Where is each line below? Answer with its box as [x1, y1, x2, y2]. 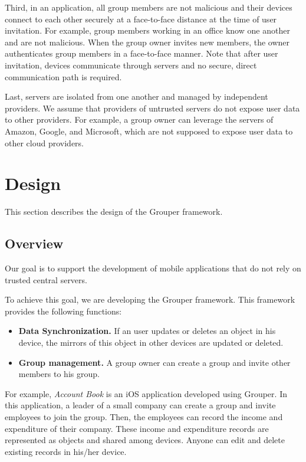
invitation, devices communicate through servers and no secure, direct [5, 58, 257, 71]
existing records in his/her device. [5, 445, 127, 457]
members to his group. [18, 368, 100, 380]
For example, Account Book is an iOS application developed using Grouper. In [5, 387, 287, 399]
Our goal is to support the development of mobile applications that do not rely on [5, 262, 301, 274]
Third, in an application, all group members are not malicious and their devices [5, 1, 292, 13]
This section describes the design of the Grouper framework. [5, 205, 223, 218]
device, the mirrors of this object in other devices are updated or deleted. [18, 336, 284, 349]
